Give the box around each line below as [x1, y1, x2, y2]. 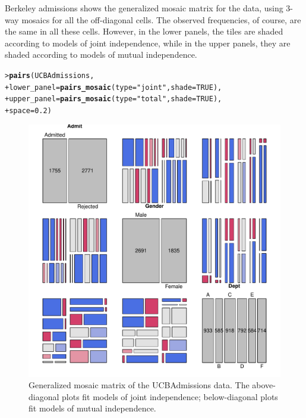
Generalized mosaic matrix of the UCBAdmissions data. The [29, 379, 250, 391]
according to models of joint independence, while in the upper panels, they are [5, 36, 291, 49]
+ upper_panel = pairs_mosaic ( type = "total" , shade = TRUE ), [5, 95, 222, 104]
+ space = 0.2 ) [5, 106, 52, 115]
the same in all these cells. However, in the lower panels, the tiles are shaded [5, 25, 283, 38]
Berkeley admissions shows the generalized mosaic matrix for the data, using [5, 2, 283, 14]
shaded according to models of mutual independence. [5, 48, 197, 61]
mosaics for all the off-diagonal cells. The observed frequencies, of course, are [21, 13, 301, 26]
